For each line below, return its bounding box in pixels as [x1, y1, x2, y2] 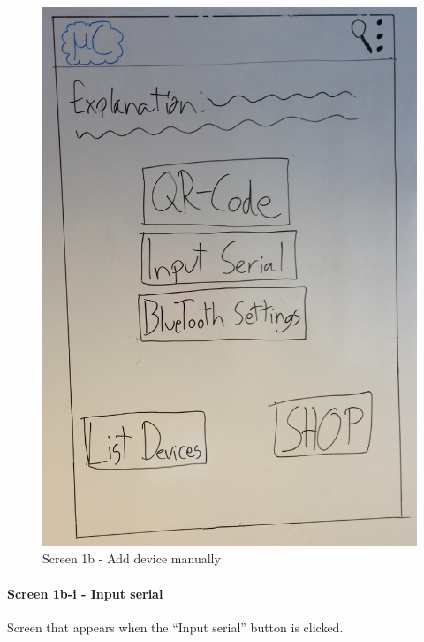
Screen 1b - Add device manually [42, 549, 221, 568]
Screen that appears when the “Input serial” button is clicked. [7, 617, 344, 636]
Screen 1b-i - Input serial [7, 584, 163, 602]
